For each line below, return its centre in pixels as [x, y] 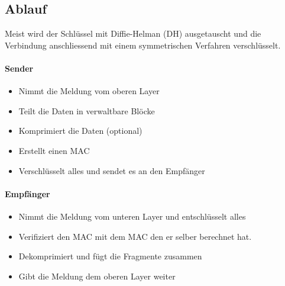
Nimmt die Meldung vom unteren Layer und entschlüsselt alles [132, 216]
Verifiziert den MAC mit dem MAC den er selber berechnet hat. [135, 236]
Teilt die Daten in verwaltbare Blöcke [87, 110]
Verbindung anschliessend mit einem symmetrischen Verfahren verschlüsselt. [143, 45]
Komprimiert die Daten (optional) [80, 131]
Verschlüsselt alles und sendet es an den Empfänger [112, 170]
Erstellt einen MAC [54, 150]
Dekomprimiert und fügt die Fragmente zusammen [110, 256]
